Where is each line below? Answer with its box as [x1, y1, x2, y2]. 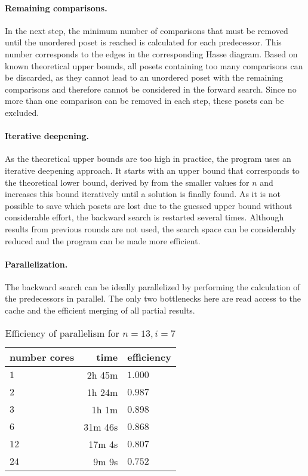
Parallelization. [5, 257, 68, 270]
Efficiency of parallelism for [5, 325, 119, 340]
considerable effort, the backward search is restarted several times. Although [5, 211, 284, 223]
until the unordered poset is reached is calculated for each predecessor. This [5, 36, 282, 48]
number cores [10, 349, 75, 364]
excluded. [5, 106, 39, 118]
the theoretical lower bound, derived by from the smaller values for [5, 176, 250, 188]
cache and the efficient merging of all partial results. [5, 304, 195, 317]
